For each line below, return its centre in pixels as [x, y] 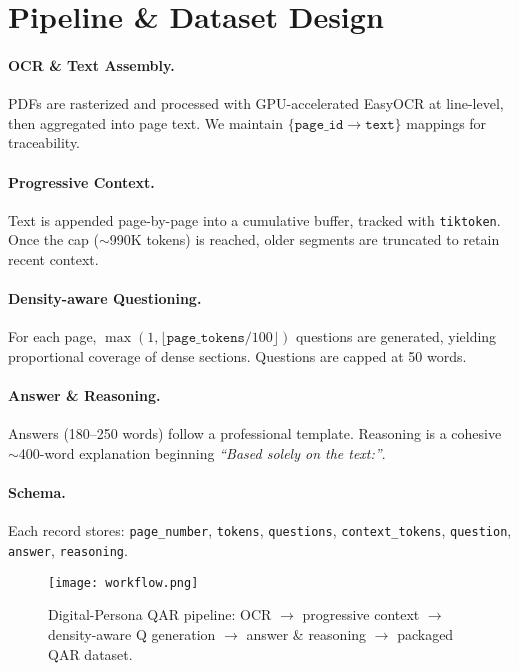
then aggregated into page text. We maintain [145, 122]
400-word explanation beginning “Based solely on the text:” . [202, 452]
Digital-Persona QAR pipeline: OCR [160, 614]
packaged [425, 633]
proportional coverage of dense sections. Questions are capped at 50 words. [237, 355]
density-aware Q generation [132, 633]
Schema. [37, 492]
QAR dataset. [90, 653]
